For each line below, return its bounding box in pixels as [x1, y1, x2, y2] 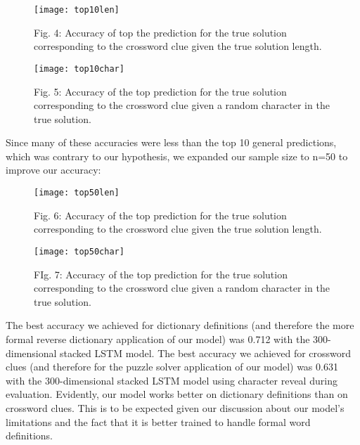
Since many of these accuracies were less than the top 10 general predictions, [6, 135, 337, 150]
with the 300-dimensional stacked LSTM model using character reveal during [6, 373, 337, 387]
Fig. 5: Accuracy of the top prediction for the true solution [34, 84, 287, 98]
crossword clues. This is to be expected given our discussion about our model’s [6, 400, 345, 415]
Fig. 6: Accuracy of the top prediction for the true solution [34, 207, 287, 222]
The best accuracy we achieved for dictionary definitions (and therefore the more [6, 318, 354, 333]
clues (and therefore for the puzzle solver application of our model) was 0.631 [6, 359, 338, 374]
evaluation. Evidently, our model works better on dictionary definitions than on [6, 387, 348, 401]
